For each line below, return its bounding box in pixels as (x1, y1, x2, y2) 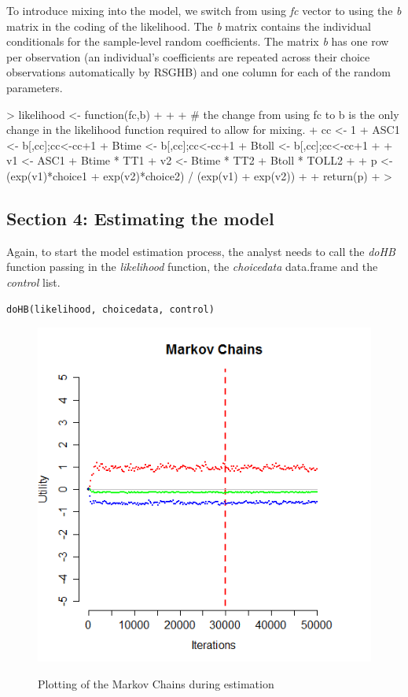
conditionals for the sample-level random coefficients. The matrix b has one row (6, 33, 389, 50)
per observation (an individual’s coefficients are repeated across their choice (6, 48, 370, 65)
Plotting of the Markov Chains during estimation (38, 675, 274, 691)
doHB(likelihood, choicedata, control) (6, 303, 215, 315)
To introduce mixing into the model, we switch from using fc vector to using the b (6, 2, 402, 18)
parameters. (6, 79, 63, 95)
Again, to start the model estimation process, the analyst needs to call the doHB (6, 243, 395, 259)
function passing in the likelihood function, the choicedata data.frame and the (6, 258, 378, 275)
